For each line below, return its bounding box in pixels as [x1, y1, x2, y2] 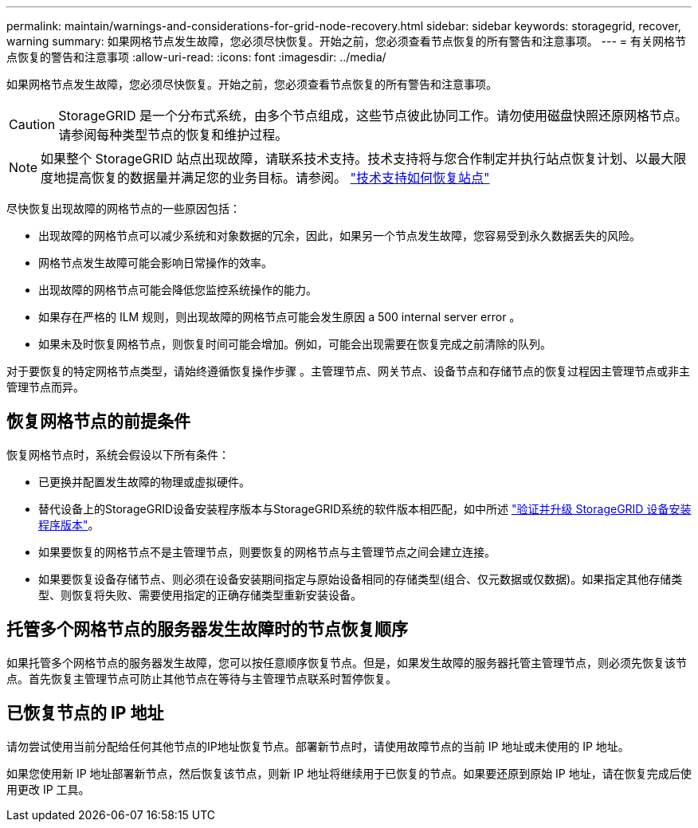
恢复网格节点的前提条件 [6, 411, 190, 432]
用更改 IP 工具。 [6, 782, 90, 796]
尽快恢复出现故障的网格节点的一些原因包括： [6, 202, 241, 215]
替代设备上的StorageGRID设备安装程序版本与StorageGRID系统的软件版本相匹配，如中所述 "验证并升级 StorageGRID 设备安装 [38, 501, 692, 516]
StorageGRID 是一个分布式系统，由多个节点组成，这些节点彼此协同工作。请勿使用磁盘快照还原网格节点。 [58, 108, 688, 124]
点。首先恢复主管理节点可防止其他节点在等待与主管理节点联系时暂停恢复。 [6, 671, 397, 685]
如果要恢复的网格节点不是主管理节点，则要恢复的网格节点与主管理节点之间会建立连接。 [38, 544, 496, 559]
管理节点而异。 [6, 380, 84, 394]
